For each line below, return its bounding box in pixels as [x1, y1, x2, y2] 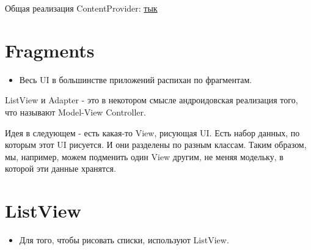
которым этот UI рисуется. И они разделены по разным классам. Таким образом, [5, 138, 307, 151]
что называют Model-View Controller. [5, 105, 146, 118]
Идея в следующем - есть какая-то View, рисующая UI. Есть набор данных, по [5, 126, 300, 139]
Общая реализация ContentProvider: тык [5, 2, 158, 14]
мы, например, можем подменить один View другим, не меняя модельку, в [5, 150, 284, 163]
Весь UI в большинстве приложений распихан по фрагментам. [19, 73, 252, 86]
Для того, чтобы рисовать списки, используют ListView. [19, 233, 229, 246]
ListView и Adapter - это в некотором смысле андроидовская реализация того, [5, 94, 298, 106]
